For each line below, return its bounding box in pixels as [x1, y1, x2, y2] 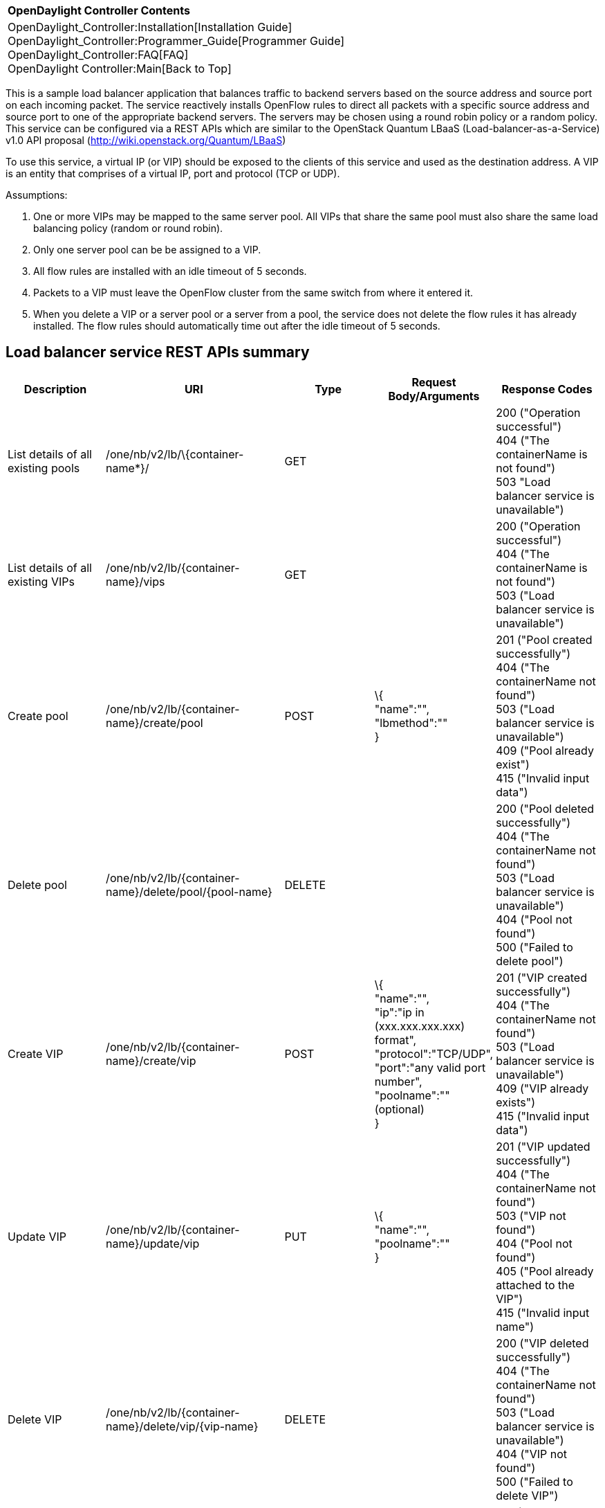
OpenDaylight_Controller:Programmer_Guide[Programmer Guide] [8, 34, 345, 48]
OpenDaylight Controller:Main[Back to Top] [8, 62, 232, 75]
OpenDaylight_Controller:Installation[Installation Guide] [8, 20, 292, 34]
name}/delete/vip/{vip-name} [106, 1419, 259, 1433]
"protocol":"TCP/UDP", [374, 1046, 494, 1061]
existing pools [8, 460, 80, 475]
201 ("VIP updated [496, 1139, 590, 1154]
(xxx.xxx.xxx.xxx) [374, 1018, 465, 1033]
